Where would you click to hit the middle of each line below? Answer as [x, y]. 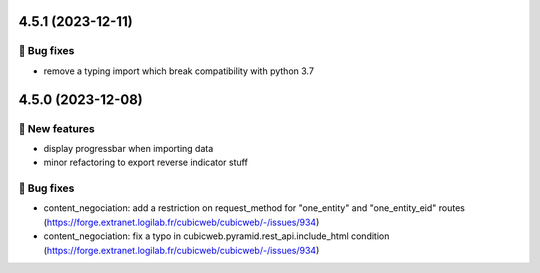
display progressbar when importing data [128, 148]
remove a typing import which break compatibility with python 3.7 [179, 71]
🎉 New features [56, 128]
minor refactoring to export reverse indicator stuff [146, 162]
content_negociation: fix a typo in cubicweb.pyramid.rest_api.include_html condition [216, 236]
